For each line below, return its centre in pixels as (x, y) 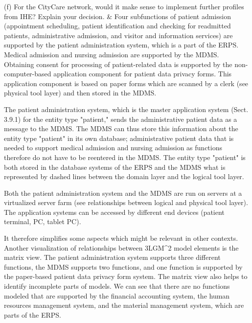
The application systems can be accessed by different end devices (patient (114, 212)
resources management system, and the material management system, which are (124, 305)
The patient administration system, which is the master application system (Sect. (126, 109)
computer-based (28, 74)
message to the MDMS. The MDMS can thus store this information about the (121, 128)
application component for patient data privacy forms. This (143, 74)
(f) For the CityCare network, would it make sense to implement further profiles (124, 6)
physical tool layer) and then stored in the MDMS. (80, 93)
